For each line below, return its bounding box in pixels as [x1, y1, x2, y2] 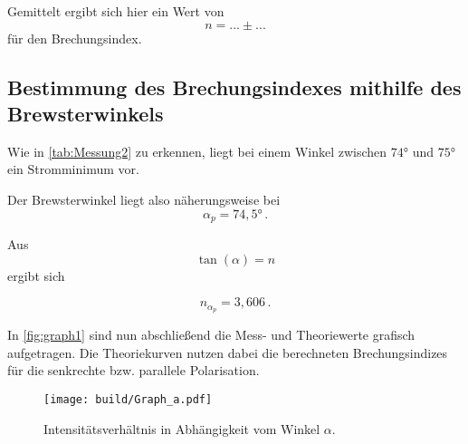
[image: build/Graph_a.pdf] [43, 392, 213, 406]
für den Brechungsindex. [7, 28, 142, 47]
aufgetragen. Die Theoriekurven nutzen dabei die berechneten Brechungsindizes [7, 343, 448, 362]
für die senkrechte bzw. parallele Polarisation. [7, 361, 260, 380]
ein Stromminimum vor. [7, 159, 139, 179]
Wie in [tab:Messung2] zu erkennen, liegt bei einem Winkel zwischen [7, 141, 387, 160]
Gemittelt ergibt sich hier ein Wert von [7, 2, 224, 20]
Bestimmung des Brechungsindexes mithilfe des [7, 72, 462, 101]
